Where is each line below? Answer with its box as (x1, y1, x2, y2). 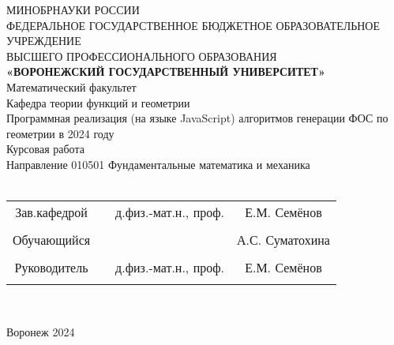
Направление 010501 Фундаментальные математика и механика (6, 156, 310, 172)
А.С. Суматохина (237, 231, 330, 249)
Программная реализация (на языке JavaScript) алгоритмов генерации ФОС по (6, 110, 388, 126)
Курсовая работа (6, 141, 84, 157)
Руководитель (14, 258, 88, 277)
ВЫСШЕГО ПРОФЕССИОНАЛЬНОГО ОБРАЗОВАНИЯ (6, 47, 277, 64)
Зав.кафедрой (15, 203, 88, 222)
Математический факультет (6, 78, 137, 95)
